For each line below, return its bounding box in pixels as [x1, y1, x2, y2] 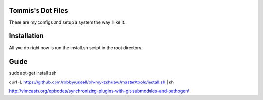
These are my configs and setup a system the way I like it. [9, 19, 126, 25]
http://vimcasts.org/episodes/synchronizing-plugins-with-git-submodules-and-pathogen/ [9, 88, 189, 94]
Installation [9, 32, 44, 40]
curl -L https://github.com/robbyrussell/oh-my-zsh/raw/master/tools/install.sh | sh [9, 79, 174, 85]
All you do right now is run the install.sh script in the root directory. [9, 45, 143, 50]
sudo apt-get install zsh [9, 70, 56, 76]
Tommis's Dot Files [9, 6, 68, 15]
